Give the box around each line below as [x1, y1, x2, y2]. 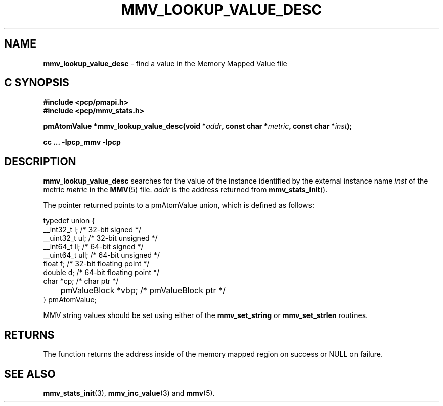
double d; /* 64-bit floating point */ [43, 268, 160, 277]
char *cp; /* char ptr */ [43, 277, 119, 286]
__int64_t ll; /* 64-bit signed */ [43, 242, 144, 251]
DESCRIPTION [4, 155, 76, 168]
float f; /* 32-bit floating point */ [43, 259, 150, 268]
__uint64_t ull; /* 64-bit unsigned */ [43, 251, 160, 260]
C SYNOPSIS [4, 76, 69, 89]
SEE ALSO [4, 367, 56, 380]
